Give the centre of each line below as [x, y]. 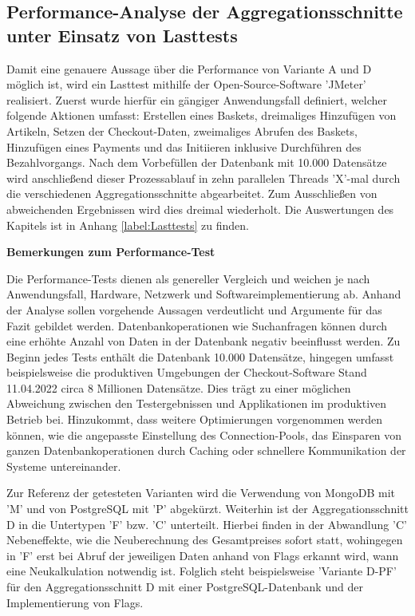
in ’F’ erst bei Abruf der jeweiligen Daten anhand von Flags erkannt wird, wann [203, 555]
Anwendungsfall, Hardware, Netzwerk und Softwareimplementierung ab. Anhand [204, 294]
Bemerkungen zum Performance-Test [111, 252]
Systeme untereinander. [64, 466]
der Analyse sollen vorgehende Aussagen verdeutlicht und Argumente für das [194, 309]
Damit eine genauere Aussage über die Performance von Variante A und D [189, 68]
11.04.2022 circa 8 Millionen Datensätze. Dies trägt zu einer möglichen [179, 387]
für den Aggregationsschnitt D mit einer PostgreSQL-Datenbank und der [185, 586]
